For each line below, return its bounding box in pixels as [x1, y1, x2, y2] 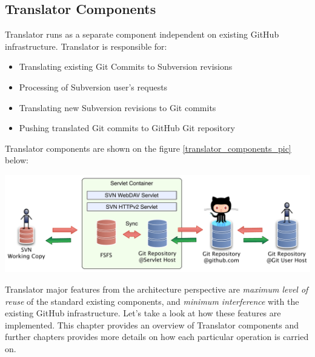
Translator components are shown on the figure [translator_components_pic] [5, 141, 291, 154]
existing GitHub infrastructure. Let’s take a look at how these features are [5, 307, 281, 319]
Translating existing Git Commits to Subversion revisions [19, 60, 233, 73]
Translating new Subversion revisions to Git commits [19, 101, 216, 114]
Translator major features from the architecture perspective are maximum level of [5, 283, 308, 295]
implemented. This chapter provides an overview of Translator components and [5, 318, 299, 331]
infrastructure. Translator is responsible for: [5, 39, 167, 52]
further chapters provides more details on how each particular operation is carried [5, 330, 309, 343]
